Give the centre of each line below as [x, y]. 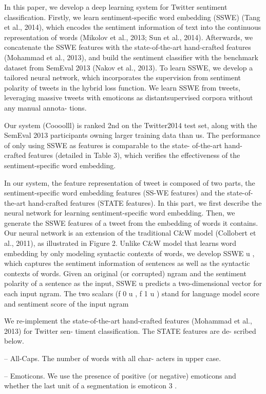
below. [14, 341]
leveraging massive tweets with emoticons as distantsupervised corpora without [129, 97]
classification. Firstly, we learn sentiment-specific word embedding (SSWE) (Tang [132, 17]
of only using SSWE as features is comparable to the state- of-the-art [113, 145]
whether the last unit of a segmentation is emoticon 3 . [91, 386]
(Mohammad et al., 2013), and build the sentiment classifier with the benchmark [131, 57]
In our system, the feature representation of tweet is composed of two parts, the [130, 182]
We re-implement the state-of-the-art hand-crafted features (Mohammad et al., [128, 321]
